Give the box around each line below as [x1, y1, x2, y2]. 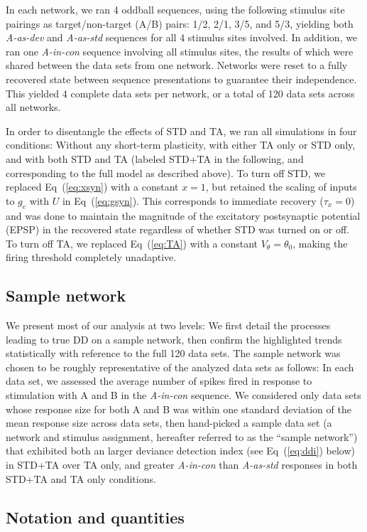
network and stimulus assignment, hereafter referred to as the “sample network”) [6, 429, 358, 444]
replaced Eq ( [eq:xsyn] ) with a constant [6, 179, 179, 194]
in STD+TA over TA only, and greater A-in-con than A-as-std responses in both [6, 457, 358, 472]
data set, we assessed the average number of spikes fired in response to [6, 373, 312, 388]
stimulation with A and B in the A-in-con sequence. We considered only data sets [6, 388, 361, 403]
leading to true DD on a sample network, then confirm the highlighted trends [6, 331, 342, 346]
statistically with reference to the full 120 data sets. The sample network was [6, 346, 341, 361]
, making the [292, 235, 348, 250]
